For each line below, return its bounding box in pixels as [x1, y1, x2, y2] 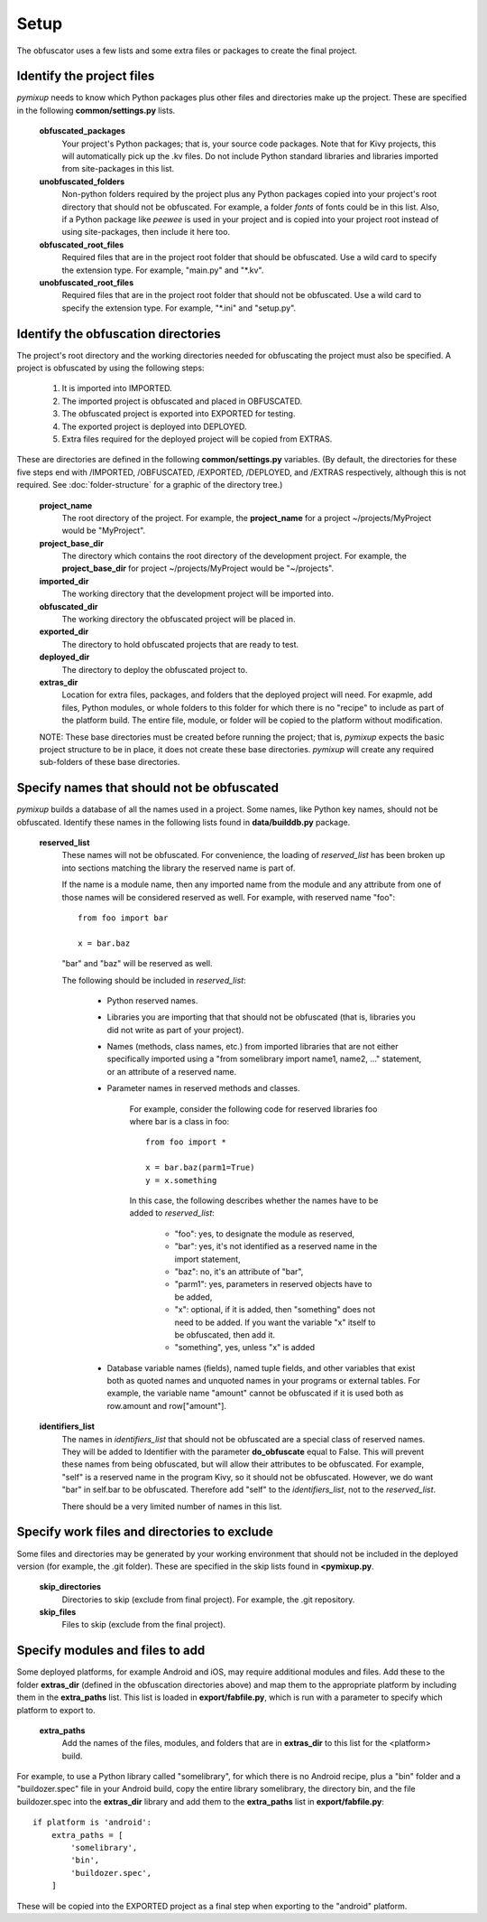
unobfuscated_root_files [39, 276, 134, 288]
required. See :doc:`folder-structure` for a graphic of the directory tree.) [16, 480, 283, 490]
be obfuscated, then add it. [174, 1329, 275, 1340]
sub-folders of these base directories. [39, 757, 180, 768]
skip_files [39, 1607, 77, 1618]
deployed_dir [39, 651, 90, 663]
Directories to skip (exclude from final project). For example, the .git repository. [61, 1594, 355, 1605]
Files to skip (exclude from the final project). [61, 1619, 225, 1630]
